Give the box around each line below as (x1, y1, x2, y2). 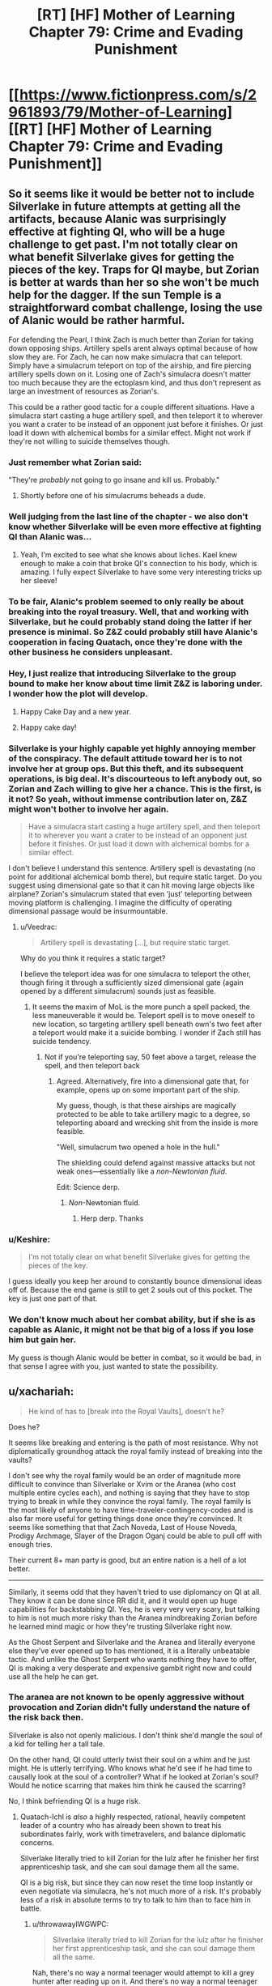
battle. (19, 1903, 42, 1913)
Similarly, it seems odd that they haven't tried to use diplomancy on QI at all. (8, 1587, 261, 1596)
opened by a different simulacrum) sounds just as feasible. (19, 987, 216, 996)
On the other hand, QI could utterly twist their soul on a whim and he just (8, 1754, 251, 1764)
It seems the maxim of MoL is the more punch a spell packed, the (32, 1002, 251, 1012)
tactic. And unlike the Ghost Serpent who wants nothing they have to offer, (8, 1654, 257, 1664)
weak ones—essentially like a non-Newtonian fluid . (56, 1166, 227, 1176)
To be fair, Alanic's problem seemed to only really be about (8, 595, 244, 607)
